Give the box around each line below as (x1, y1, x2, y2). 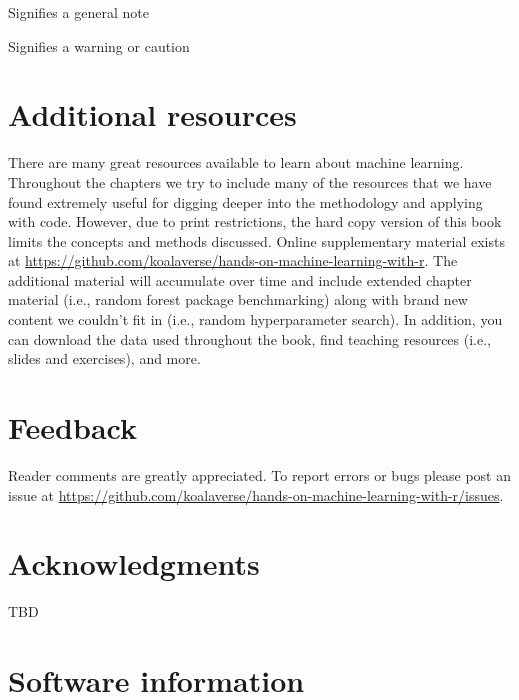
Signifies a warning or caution (8, 35, 190, 56)
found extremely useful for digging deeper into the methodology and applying (8, 191, 483, 212)
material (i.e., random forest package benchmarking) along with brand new (8, 289, 468, 310)
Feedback (8, 407, 137, 448)
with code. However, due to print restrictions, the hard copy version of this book (8, 211, 502, 232)
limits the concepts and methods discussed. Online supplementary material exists (8, 230, 505, 251)
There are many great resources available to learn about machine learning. (8, 152, 464, 173)
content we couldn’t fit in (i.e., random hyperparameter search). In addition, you (8, 309, 503, 330)
